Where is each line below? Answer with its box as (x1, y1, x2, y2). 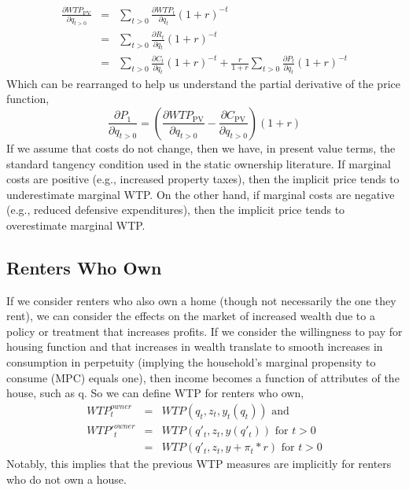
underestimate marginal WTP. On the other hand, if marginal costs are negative (6, 186, 395, 202)
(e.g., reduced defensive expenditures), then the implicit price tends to (6, 201, 345, 218)
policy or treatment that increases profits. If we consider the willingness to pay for (6, 322, 403, 339)
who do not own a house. (6, 471, 127, 488)
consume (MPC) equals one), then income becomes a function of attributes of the (6, 369, 400, 385)
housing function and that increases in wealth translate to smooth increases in (6, 338, 383, 355)
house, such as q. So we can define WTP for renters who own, (6, 385, 304, 401)
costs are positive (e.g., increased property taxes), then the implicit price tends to (6, 171, 400, 187)
